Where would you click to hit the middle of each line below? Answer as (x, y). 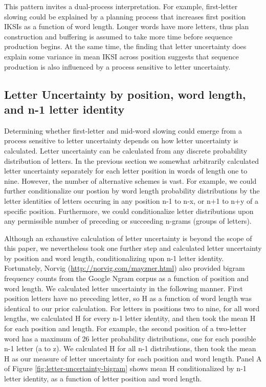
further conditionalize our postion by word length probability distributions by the (132, 191)
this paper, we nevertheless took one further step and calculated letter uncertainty (133, 248)
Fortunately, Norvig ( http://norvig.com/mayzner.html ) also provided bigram (125, 268)
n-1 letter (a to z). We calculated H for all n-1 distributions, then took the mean (130, 348)
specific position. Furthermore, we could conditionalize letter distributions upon (129, 211)
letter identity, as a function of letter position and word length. (103, 378)
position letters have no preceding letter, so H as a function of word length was (128, 298)
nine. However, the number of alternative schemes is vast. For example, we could (130, 180)
